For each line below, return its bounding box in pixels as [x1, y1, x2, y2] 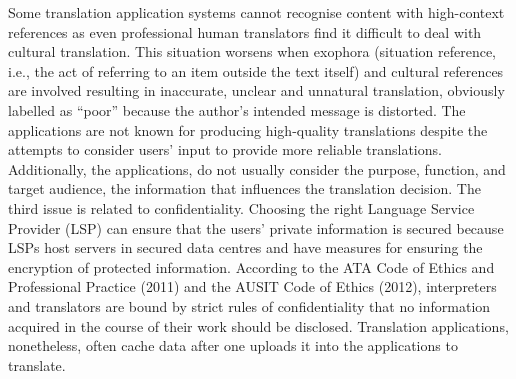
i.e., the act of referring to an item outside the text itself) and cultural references [8, 60, 504, 81]
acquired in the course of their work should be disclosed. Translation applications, [8, 315, 509, 336]
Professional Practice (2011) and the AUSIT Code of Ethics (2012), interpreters [8, 276, 497, 297]
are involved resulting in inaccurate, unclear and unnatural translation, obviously [8, 80, 505, 101]
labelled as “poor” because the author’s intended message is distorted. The [8, 99, 466, 120]
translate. [8, 354, 66, 375]
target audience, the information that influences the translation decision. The [8, 178, 481, 199]
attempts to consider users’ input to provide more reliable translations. [8, 139, 442, 160]
